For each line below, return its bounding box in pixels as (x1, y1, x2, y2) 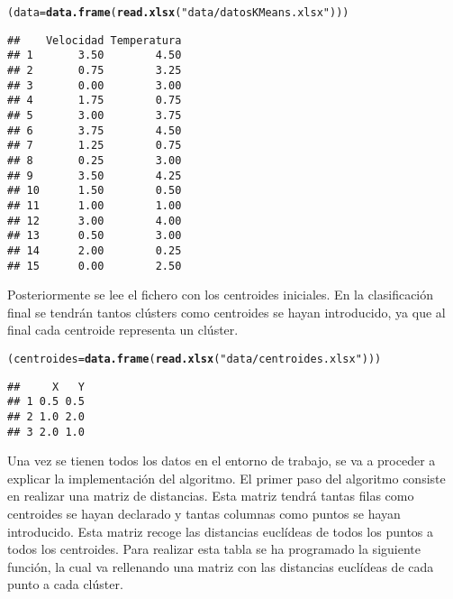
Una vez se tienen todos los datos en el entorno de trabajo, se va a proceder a (7, 451, 436, 470)
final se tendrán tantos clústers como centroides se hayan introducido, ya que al (7, 302, 446, 321)
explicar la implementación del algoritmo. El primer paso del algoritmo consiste (7, 468, 446, 487)
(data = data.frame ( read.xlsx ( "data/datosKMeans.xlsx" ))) (7, 6, 349, 19)
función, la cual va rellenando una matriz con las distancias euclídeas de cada (7, 557, 434, 576)
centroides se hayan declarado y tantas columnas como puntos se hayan (7, 504, 401, 522)
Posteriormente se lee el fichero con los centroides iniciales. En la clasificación (7, 285, 434, 304)
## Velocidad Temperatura (7, 33, 182, 47)
